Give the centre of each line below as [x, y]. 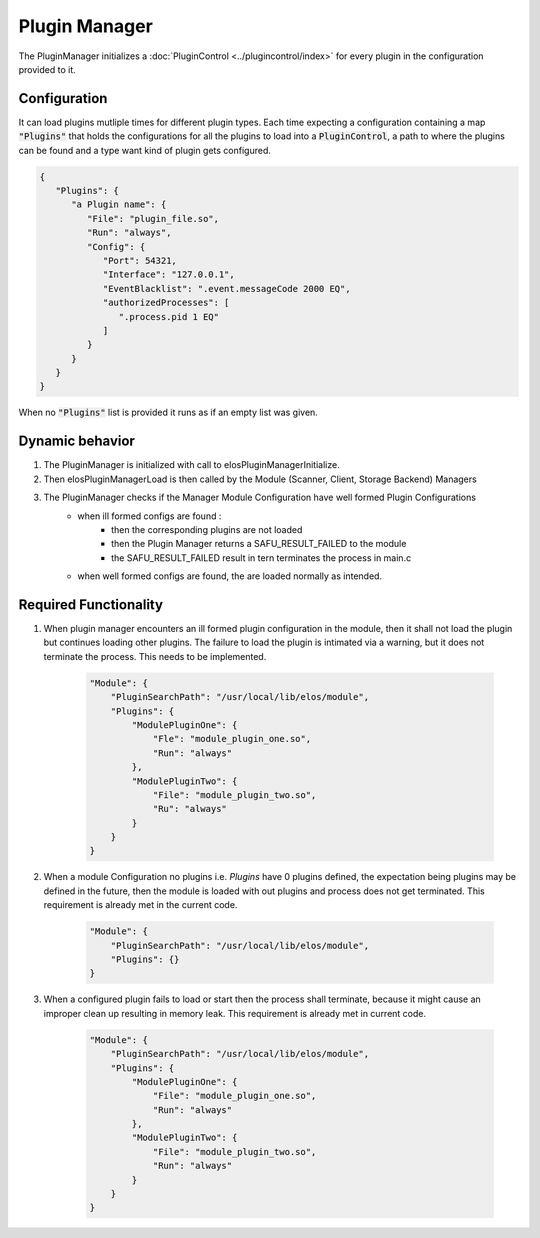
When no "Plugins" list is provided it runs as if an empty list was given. [168, 412]
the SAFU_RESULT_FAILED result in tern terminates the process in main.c [261, 557]
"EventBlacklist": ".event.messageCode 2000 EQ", [226, 288]
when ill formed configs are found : [149, 516]
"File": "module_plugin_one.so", [234, 1096]
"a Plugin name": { [119, 204]
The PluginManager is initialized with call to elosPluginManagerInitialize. [191, 465]
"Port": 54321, [139, 260]
